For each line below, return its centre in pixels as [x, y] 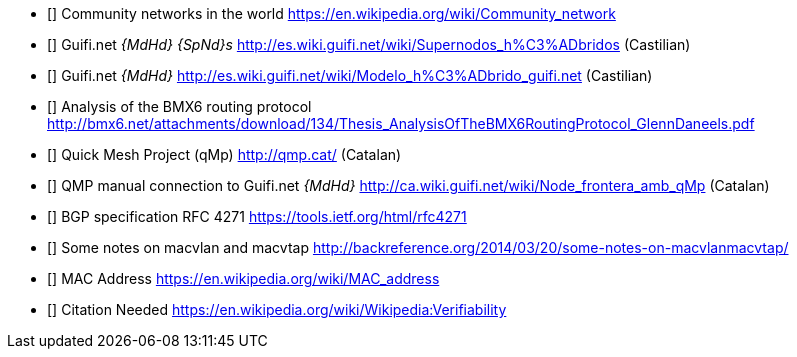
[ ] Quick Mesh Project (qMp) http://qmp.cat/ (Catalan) [224, 154]
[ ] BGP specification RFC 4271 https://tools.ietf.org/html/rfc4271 [257, 216]
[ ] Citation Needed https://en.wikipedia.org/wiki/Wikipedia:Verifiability [277, 309]
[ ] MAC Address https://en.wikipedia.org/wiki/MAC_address [243, 278]
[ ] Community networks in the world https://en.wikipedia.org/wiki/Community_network [331, 13]
